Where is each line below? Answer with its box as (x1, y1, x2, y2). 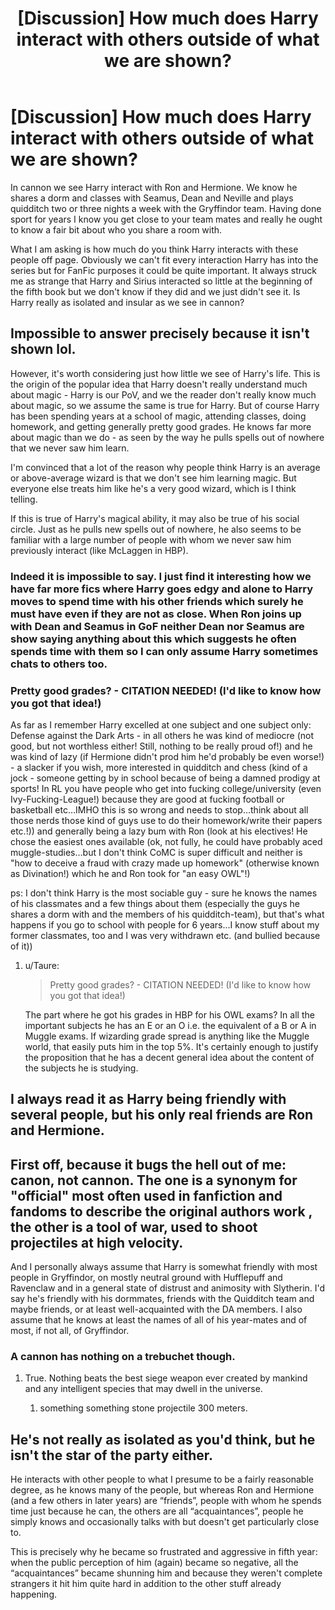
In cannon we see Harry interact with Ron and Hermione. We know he (10, 181, 298, 193)
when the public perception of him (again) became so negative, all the (10, 1557, 299, 1569)
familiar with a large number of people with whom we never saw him (10, 533, 292, 546)
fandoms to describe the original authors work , (10, 1203, 313, 1220)
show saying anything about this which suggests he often (10, 632, 297, 646)
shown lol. (10, 341, 77, 358)
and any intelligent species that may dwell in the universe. (24, 1383, 263, 1395)
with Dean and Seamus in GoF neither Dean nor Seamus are (10, 619, 305, 633)
